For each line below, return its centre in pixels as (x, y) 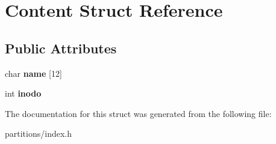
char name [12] (33, 73)
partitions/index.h (38, 133)
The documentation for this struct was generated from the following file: (138, 113)
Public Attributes (61, 48)
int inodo (23, 93)
